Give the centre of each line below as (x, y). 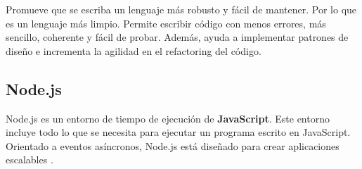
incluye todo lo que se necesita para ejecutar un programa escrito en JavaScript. (178, 132)
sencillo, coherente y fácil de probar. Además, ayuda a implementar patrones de (177, 37)
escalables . (30, 159)
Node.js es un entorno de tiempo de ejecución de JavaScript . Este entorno (168, 118)
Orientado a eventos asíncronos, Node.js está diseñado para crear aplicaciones (173, 145)
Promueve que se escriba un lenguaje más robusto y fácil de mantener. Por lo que (181, 9)
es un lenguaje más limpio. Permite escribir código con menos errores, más (166, 23)
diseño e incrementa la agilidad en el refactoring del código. (134, 50)
